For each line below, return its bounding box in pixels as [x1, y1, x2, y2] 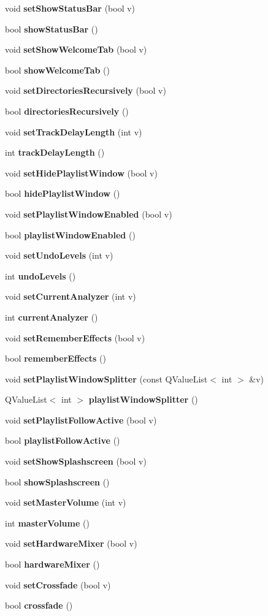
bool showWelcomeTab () [5, 63, 110, 76]
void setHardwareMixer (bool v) [5, 537, 137, 550]
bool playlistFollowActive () [5, 434, 120, 447]
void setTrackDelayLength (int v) [5, 125, 142, 138]
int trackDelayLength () [5, 146, 105, 159]
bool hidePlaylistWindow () [5, 187, 120, 200]
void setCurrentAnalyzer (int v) [5, 290, 136, 303]
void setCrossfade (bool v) [5, 578, 111, 591]
